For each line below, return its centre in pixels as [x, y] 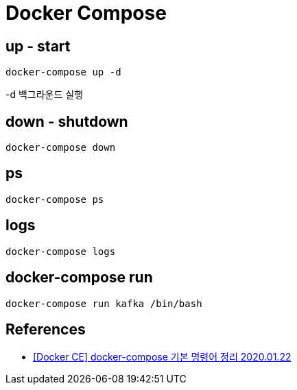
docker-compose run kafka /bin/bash [104, 303]
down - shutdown [67, 121]
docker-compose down [61, 148]
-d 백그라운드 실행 [45, 95]
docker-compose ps [55, 199]
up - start [38, 46]
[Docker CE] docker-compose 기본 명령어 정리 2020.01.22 [162, 357]
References [46, 329]
